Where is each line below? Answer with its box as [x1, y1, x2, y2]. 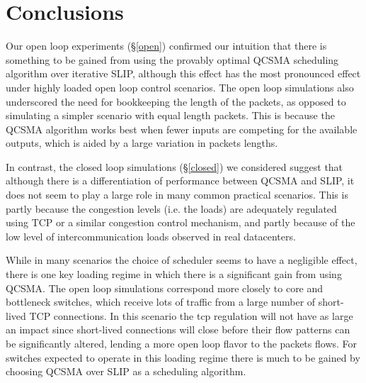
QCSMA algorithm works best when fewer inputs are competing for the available [6, 121, 358, 136]
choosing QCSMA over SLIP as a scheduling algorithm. [6, 364, 246, 379]
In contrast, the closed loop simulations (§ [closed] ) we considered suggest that [6, 159, 343, 174]
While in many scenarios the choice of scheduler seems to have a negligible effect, [6, 252, 358, 267]
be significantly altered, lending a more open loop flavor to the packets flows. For [6, 336, 358, 350]
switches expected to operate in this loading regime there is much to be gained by [6, 350, 360, 365]
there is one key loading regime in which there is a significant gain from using [6, 267, 342, 282]
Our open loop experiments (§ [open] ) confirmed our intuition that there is [6, 38, 327, 53]
